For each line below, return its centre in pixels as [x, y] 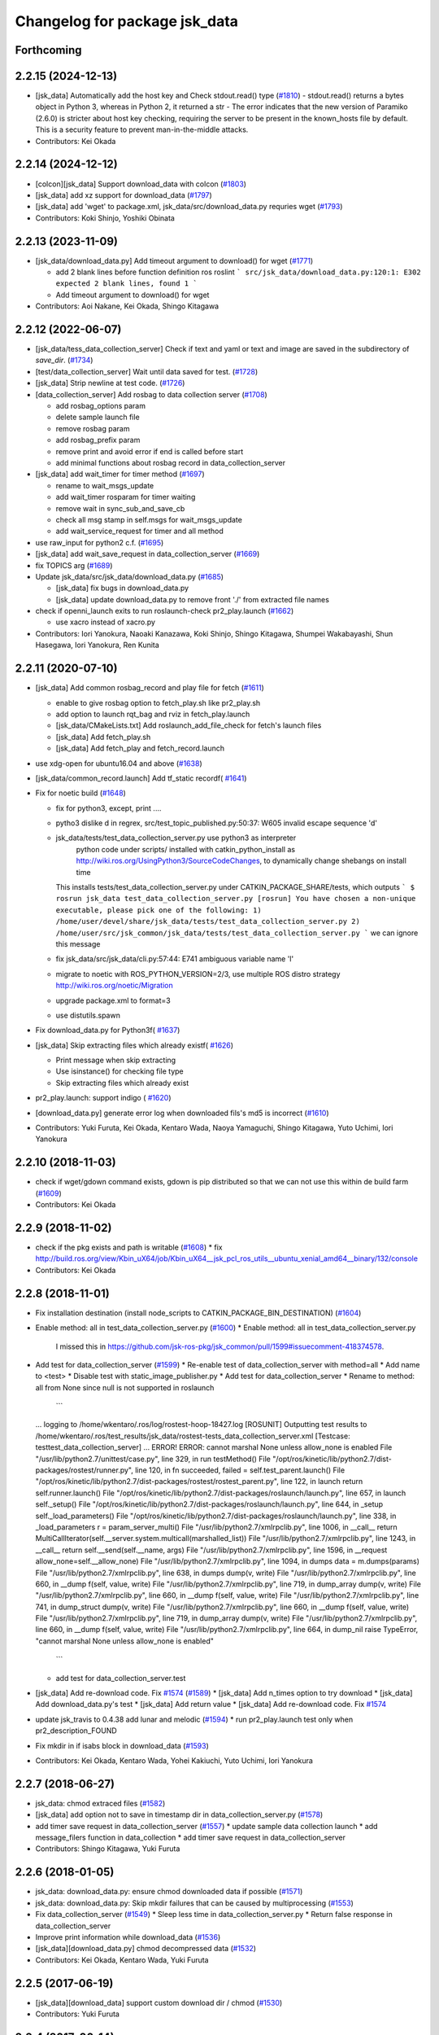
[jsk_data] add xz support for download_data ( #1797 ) [124, 195]
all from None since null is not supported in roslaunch [125, 1387]
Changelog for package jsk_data [127, 21]
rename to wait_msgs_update [105, 485]
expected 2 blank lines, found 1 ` [127, 284]
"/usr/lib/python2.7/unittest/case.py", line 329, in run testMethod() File [153, 1459]
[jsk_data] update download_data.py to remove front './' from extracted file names [192, 599]
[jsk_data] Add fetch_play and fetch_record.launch [140, 748]
